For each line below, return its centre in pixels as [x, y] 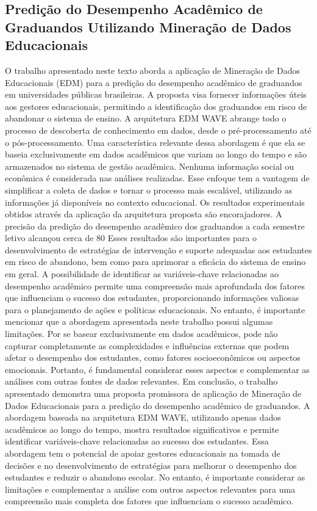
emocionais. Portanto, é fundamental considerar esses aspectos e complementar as [157, 369]
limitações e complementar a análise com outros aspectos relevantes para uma [150, 489]
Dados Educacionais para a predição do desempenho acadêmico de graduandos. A [158, 405]
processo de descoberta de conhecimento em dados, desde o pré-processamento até [158, 130]
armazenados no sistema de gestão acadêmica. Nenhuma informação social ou [150, 166]
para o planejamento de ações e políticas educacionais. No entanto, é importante [155, 309]
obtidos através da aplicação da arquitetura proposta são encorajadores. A [144, 214]
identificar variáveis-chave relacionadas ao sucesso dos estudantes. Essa [137, 441]
